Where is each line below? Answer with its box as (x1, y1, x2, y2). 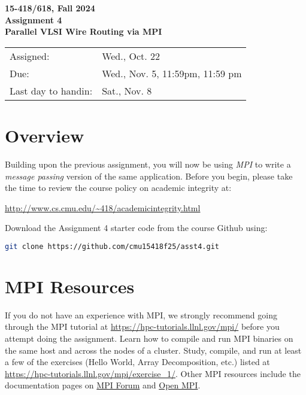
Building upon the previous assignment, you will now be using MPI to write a (5, 157, 291, 170)
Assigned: (10, 48, 50, 63)
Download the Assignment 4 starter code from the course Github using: (5, 221, 268, 234)
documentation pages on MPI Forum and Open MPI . (5, 379, 201, 391)
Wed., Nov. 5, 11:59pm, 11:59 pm (102, 66, 242, 80)
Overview (5, 123, 84, 147)
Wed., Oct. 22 (102, 48, 160, 63)
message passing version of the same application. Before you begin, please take (5, 169, 293, 182)
